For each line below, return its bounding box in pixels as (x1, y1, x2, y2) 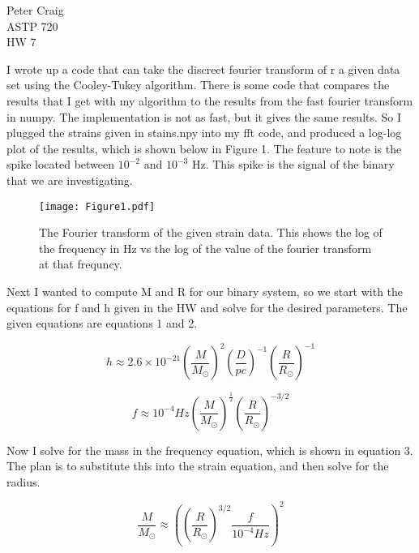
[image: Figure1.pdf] (39, 200, 156, 212)
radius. (6, 473, 41, 490)
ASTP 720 (6, 17, 58, 34)
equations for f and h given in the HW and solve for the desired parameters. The (6, 298, 408, 315)
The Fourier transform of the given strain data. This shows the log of (39, 224, 383, 241)
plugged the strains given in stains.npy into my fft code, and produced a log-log (6, 124, 402, 141)
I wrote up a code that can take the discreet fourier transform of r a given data (6, 60, 400, 77)
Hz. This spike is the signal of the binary (191, 156, 395, 173)
